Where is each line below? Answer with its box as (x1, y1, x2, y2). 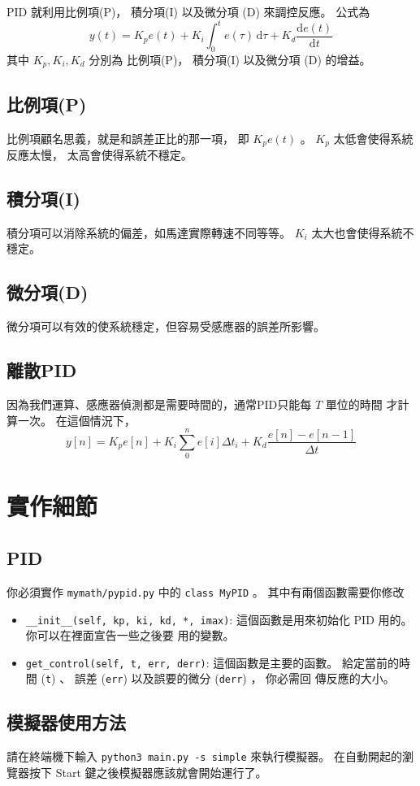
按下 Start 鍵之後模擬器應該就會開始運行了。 (28, 763, 267, 780)
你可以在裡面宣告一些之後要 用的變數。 (25, 627, 235, 644)
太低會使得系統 (333, 129, 414, 146)
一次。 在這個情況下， (17, 411, 136, 428)
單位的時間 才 (325, 395, 398, 412)
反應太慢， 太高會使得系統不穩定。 (6, 146, 193, 163)
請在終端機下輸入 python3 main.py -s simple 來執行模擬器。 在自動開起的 (6, 748, 402, 765)
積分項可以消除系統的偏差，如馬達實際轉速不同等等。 (6, 224, 291, 241)
